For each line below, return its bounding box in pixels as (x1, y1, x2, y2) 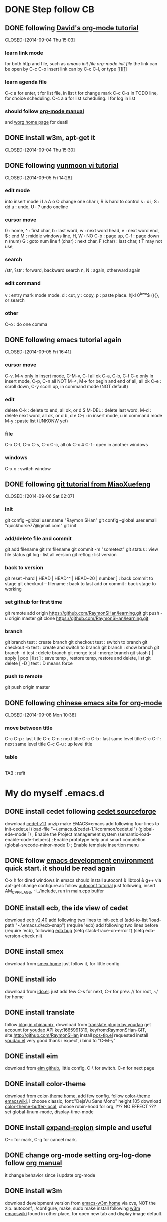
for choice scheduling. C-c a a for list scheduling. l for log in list (5, 95, 136, 101)
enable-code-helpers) (5, 836, 51, 842)
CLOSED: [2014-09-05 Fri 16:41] (5, 349, 71, 355)
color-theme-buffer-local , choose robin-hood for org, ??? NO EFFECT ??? (5, 1104, 156, 1110)
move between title (5, 724, 53, 731)
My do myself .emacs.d (5, 787, 105, 799)
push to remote (5, 673, 43, 680)
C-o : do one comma (5, 321, 48, 327)
